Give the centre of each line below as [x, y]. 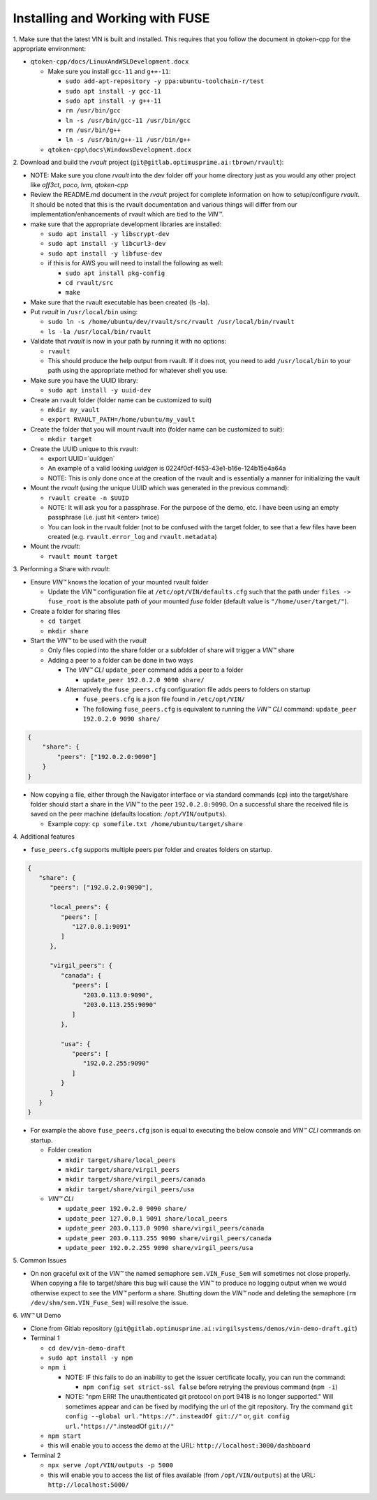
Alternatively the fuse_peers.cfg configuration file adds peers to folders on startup [188, 689]
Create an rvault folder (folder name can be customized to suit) [121, 400]
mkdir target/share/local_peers [120, 1160]
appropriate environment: [50, 48]
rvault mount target [83, 556]
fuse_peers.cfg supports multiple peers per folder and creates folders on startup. [151, 849]
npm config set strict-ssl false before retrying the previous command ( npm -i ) [210, 1387]
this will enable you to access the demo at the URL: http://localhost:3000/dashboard [179, 1446]
